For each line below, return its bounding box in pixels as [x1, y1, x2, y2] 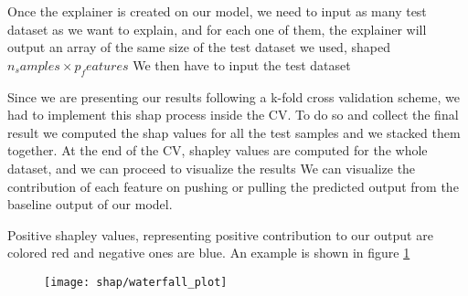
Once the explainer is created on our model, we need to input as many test [7, 2, 427, 20]
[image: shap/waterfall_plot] [44, 275, 228, 289]
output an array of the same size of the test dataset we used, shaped [7, 37, 390, 57]
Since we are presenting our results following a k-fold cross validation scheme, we [7, 87, 460, 106]
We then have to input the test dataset [133, 55, 351, 74]
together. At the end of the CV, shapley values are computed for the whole [7, 141, 428, 160]
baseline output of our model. [7, 195, 173, 214]
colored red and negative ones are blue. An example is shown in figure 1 [7, 243, 410, 262]
